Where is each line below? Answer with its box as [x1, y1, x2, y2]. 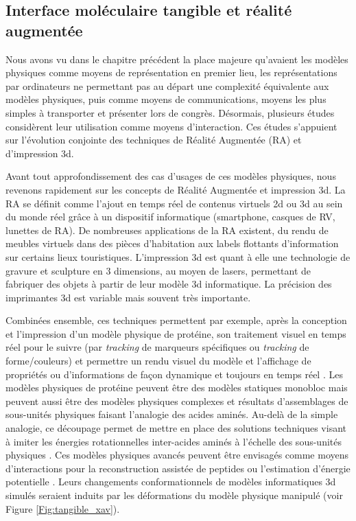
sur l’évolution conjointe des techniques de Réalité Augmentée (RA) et [5, 132, 302, 147]
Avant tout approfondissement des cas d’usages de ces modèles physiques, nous [5, 169, 336, 183]
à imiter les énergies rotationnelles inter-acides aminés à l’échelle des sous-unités [5, 434, 342, 448]
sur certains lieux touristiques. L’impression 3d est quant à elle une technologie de [5, 249, 351, 264]
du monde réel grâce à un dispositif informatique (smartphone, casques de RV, [5, 209, 335, 224]
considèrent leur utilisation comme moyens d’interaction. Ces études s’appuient [5, 119, 337, 133]
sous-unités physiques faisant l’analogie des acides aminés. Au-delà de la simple [5, 407, 338, 421]
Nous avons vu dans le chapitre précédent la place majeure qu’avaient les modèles [5, 51, 348, 66]
